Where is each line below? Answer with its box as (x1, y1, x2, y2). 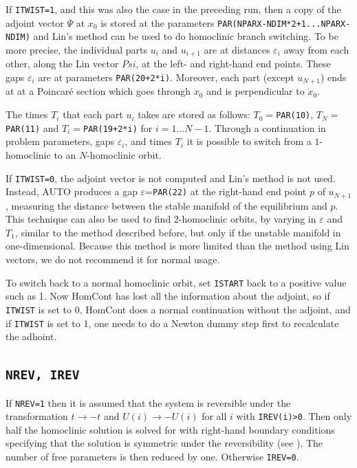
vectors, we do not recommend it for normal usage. (6, 252, 220, 267)
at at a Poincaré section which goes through (6, 84, 191, 98)
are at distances (204, 42, 270, 56)
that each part (63, 107, 123, 122)
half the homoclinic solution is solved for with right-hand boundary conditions (6, 422, 335, 436)
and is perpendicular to (206, 84, 305, 98)
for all (202, 409, 227, 423)
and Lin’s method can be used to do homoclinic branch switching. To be (33, 29, 338, 43)
